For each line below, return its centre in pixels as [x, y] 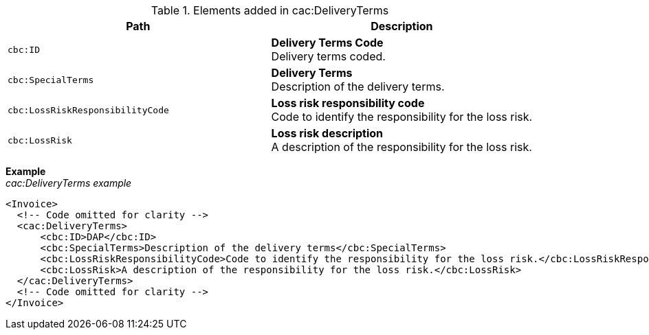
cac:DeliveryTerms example [69, 183]
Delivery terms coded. [328, 56]
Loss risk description [327, 133]
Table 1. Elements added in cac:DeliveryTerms [270, 10]
